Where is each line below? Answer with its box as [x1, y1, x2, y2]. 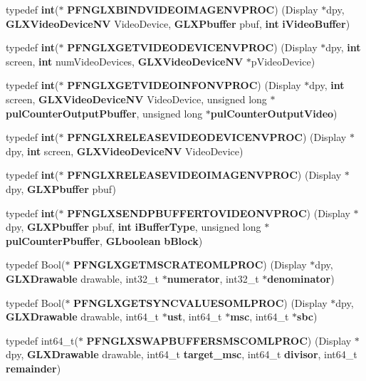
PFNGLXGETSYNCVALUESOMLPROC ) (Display [73, 295, 328, 310]
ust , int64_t [167, 309, 222, 324]
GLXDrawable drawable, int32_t [6, 271, 160, 286]
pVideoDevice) [251, 53, 315, 68]
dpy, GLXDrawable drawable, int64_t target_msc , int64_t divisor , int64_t [6, 347, 357, 362]
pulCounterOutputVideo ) [210, 105, 338, 120]
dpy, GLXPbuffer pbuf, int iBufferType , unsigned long [6, 219, 261, 234]
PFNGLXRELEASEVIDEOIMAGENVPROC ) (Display [67, 167, 342, 182]
